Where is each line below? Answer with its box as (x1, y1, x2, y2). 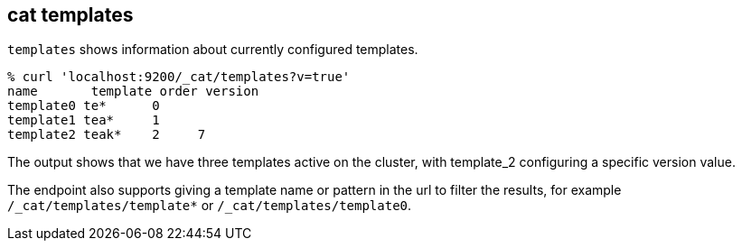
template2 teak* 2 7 (7, 127, 206, 142)
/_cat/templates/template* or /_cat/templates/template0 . (7, 197, 412, 214)
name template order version (7, 84, 259, 99)
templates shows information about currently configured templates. (7, 41, 418, 58)
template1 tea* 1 (7, 113, 160, 128)
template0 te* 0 (7, 98, 160, 114)
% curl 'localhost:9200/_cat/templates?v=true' (7, 69, 351, 85)
